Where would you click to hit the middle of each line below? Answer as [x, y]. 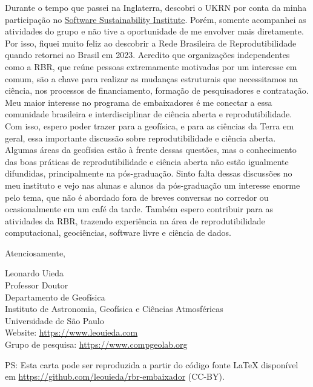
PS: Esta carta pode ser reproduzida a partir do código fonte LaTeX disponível [152, 364]
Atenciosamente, [35, 252]
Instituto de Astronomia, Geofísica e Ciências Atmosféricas [114, 309]
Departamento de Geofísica [55, 297]
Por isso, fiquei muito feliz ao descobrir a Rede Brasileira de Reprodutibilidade [151, 43]
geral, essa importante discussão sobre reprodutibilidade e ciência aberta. [140, 138]
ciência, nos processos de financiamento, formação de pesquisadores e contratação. [157, 90]
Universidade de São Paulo [54, 320]
